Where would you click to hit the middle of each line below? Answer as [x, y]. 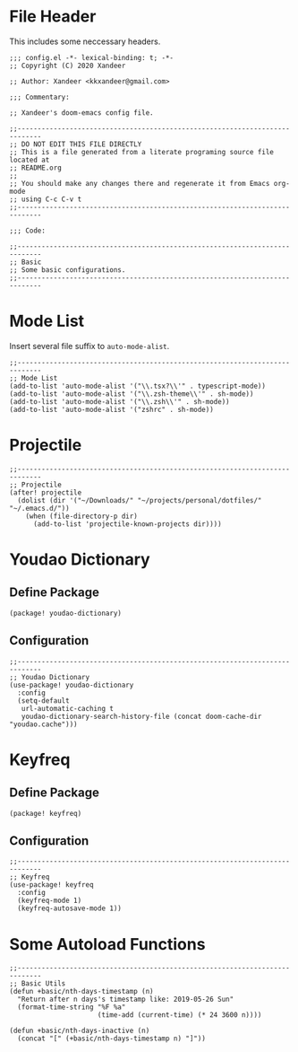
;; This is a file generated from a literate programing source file [142, 152]
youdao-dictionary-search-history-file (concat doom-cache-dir [141, 716]
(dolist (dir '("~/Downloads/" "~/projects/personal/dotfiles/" [140, 500]
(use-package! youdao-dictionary [72, 685]
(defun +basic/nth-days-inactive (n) [80, 1031]
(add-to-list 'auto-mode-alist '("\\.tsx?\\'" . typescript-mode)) [138, 386]
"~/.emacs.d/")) [39, 508]
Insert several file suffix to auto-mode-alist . [89, 346]
